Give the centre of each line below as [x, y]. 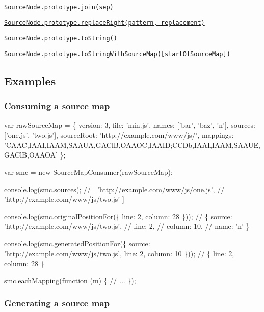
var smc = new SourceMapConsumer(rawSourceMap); [88, 172]
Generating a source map [57, 303]
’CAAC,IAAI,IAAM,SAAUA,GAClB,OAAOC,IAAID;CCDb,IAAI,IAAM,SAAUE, [132, 145]
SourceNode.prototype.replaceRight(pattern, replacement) [104, 23]
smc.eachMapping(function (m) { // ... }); [70, 280]
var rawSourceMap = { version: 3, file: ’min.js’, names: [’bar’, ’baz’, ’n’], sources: [130, 125]
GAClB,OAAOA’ [31, 155]
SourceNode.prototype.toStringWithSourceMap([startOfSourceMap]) [117, 54]
